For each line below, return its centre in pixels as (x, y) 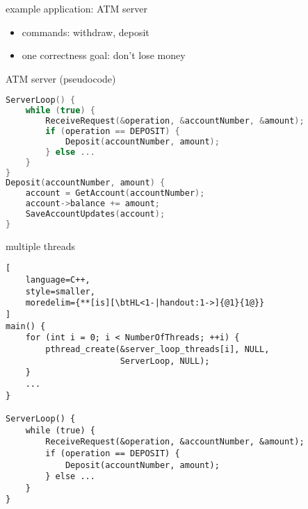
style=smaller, (60, 291)
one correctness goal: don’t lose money (104, 55)
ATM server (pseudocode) (61, 78)
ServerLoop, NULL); (165, 361)
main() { (26, 326)
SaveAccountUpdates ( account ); (95, 214)
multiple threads (41, 245)
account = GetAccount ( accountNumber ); (115, 193)
